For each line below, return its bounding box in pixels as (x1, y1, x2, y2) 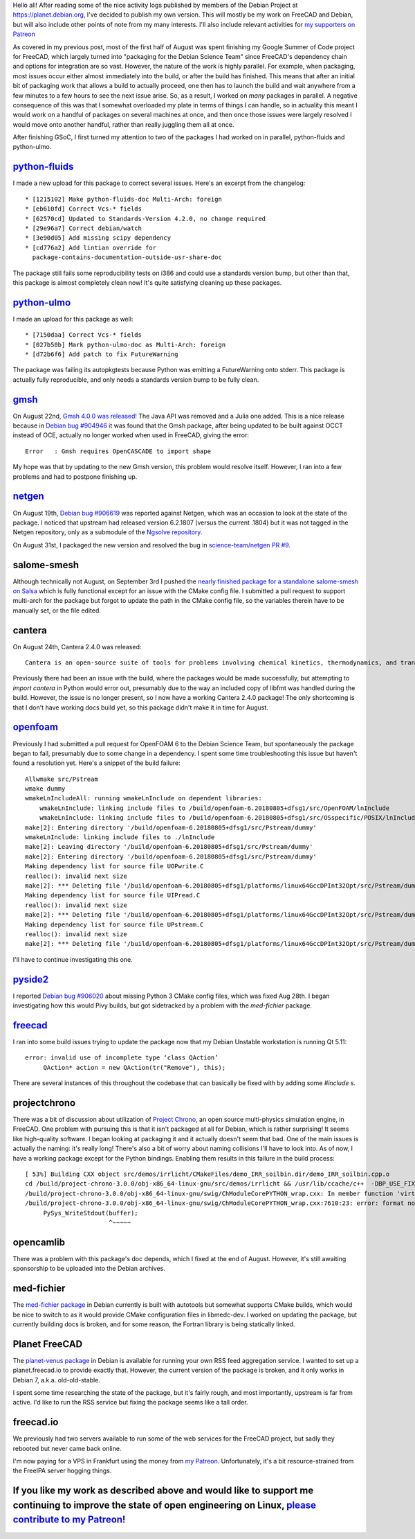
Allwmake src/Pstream (25, 775, 98, 783)
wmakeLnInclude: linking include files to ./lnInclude (25, 834, 215, 841)
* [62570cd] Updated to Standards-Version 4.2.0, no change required (25, 215, 266, 222)
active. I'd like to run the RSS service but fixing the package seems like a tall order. (12, 1398, 248, 1407)
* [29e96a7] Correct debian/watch (25, 224, 142, 232)
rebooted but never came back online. (12, 1444, 122, 1452)
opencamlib (12, 1236, 66, 1248)
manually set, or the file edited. (12, 606, 102, 615)
